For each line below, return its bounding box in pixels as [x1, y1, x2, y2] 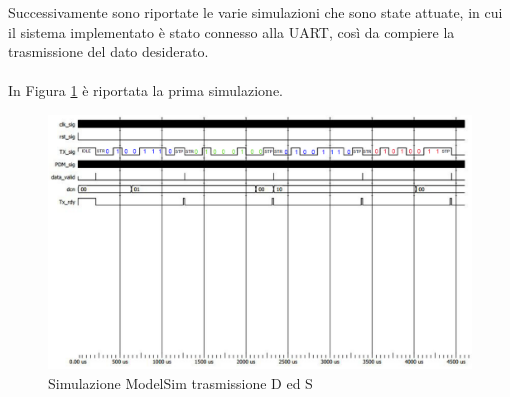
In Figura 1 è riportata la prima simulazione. [8, 80, 284, 101]
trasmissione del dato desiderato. [8, 41, 209, 62]
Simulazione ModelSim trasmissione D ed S [48, 372, 313, 393]
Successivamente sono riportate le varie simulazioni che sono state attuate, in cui [8, 2, 503, 22]
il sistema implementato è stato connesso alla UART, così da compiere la [8, 21, 455, 42]
